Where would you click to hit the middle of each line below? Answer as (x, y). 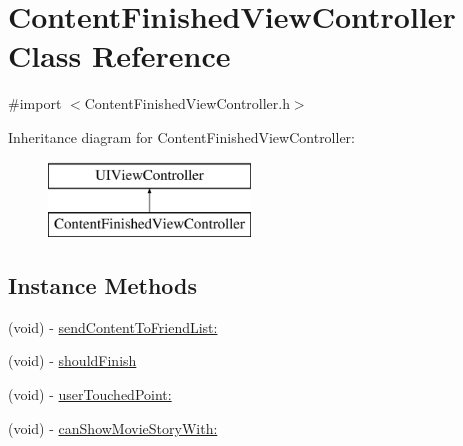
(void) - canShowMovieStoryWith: (113, 427)
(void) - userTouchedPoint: (90, 394)
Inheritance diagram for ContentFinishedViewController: (182, 136)
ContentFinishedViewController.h (187, 103)
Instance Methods (102, 285)
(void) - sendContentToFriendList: (113, 326)
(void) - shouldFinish (72, 360)
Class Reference (119, 55)
